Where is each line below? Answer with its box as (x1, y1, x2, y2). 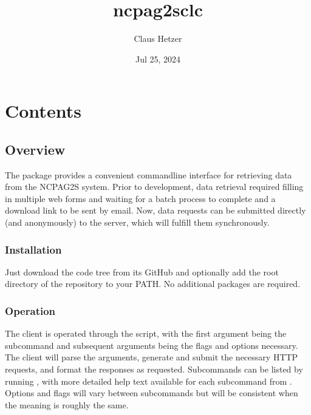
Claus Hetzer (134, 32, 182, 45)
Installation (5, 241, 62, 257)
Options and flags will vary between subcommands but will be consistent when (5, 386, 298, 399)
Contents (5, 98, 81, 123)
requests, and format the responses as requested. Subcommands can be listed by (5, 363, 303, 376)
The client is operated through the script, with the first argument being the (5, 327, 287, 340)
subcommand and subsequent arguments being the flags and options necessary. (5, 339, 298, 351)
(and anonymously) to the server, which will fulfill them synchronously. (5, 216, 270, 229)
